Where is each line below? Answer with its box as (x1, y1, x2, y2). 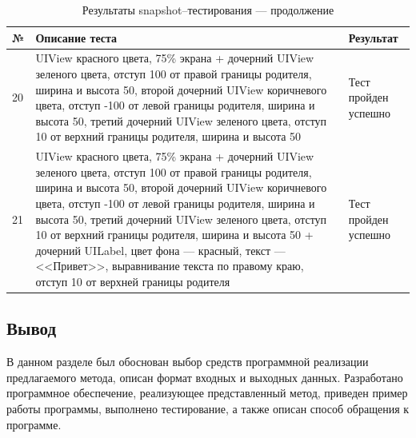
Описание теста (35, 29, 118, 46)
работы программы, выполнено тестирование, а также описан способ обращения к (6, 400, 410, 417)
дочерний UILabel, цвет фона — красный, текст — (35, 241, 286, 258)
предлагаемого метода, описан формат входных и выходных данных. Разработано (6, 368, 403, 385)
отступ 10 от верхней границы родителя (35, 273, 230, 289)
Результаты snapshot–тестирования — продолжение (82, 2, 334, 18)
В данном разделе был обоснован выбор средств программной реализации (6, 353, 369, 370)
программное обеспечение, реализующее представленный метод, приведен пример (6, 384, 408, 401)
